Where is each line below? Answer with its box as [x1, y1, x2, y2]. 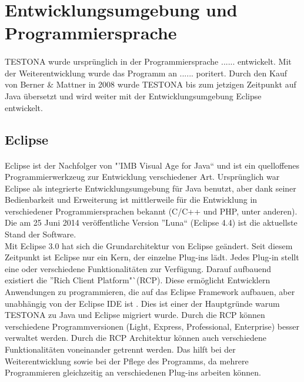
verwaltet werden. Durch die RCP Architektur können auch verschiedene [5, 331, 266, 344]
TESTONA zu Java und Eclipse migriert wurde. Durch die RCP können [5, 309, 265, 321]
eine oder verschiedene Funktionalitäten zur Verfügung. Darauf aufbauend [5, 262, 272, 274]
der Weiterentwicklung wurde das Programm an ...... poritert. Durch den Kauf [5, 66, 287, 79]
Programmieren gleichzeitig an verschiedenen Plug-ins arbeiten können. [5, 366, 261, 378]
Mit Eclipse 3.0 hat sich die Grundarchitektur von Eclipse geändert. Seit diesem [5, 239, 293, 252]
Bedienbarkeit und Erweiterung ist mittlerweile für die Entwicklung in [5, 193, 258, 206]
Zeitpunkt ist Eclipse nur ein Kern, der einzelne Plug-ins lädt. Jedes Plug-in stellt [5, 251, 299, 263]
